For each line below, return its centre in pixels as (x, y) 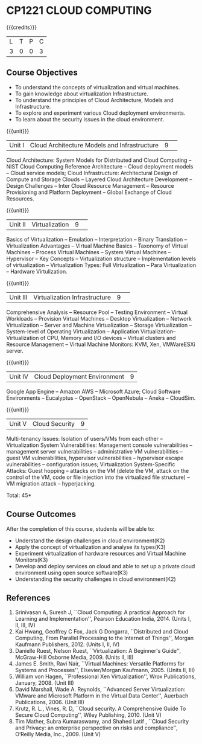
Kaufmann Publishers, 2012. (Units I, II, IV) (67, 644)
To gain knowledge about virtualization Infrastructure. (82, 94)
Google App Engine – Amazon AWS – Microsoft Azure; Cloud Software (93, 391)
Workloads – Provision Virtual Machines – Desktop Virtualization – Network (99, 318)
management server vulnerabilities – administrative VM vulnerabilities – (94, 451)
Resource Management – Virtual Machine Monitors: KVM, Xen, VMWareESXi (101, 344)
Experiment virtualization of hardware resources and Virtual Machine (100, 553)
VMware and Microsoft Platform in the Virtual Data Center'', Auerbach (102, 696)
